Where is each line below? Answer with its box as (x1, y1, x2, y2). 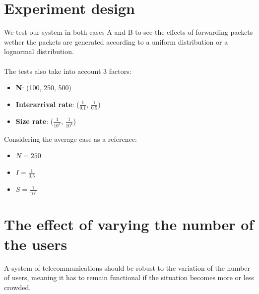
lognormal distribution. (4, 46, 74, 57)
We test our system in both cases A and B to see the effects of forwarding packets (4, 27, 253, 37)
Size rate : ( (15, 116, 54, 126)
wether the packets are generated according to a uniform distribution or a (4, 36, 228, 47)
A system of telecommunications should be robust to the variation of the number (4, 262, 250, 273)
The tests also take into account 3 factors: (4, 65, 131, 76)
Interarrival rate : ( (15, 99, 79, 109)
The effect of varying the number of (4, 214, 254, 235)
